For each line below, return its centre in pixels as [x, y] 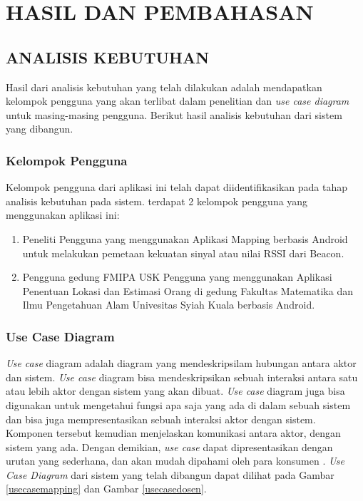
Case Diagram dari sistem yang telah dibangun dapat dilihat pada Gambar [170, 474]
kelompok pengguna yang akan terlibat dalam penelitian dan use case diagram [178, 101]
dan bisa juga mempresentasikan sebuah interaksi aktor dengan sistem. [161, 419]
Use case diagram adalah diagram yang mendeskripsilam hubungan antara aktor [181, 363]
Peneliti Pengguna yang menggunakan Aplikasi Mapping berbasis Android [185, 238]
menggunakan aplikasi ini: [63, 215]
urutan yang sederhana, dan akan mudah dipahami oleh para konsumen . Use [175, 461]
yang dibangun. [40, 129]
